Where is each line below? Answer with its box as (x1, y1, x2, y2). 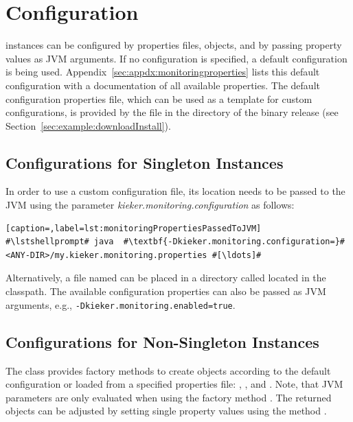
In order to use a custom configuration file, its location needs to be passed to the (5, 184, 345, 198)
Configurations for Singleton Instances (5, 152, 284, 173)
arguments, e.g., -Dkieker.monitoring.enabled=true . (5, 297, 236, 312)
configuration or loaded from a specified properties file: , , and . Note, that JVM (5, 377, 343, 391)
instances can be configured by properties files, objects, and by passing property (5, 38, 342, 52)
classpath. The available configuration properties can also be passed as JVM (5, 284, 326, 298)
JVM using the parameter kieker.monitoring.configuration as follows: (5, 198, 295, 212)
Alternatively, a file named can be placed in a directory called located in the (5, 270, 326, 285)
